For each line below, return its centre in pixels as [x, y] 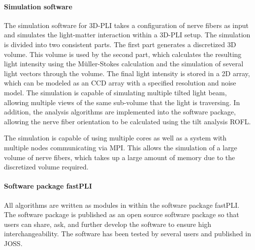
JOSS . [13, 243]
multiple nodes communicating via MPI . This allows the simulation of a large [121, 147]
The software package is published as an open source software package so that [122, 214]
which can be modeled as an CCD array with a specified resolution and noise [120, 83]
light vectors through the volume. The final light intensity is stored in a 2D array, [127, 73]
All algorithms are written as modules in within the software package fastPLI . [122, 205]
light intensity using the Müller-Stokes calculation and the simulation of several [124, 64]
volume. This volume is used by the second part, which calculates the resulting [123, 54]
